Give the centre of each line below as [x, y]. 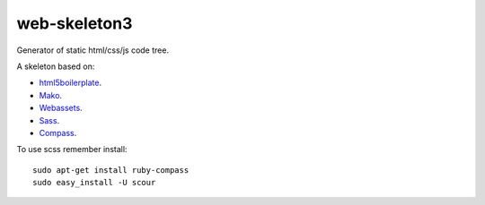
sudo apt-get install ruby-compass [111, 170]
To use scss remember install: [72, 149]
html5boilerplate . [71, 83]
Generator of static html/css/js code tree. [93, 50]
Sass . [49, 120]
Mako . [51, 95]
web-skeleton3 [75, 23]
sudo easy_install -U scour [94, 183]
